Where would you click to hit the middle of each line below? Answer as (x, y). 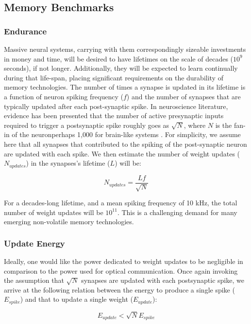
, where (195, 125)
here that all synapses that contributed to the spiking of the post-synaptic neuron (125, 144)
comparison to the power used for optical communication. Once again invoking (121, 270)
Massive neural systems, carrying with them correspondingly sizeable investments (125, 49)
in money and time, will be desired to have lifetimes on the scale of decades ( (119, 58)
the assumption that (34, 280)
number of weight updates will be (54, 212)
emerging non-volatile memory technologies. (69, 222)
